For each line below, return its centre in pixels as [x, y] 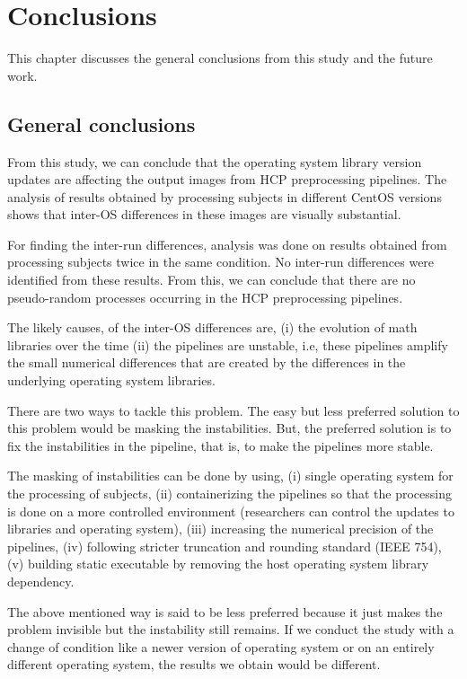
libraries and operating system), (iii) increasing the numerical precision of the [220, 529]
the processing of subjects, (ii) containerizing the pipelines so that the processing [230, 494]
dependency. [41, 581]
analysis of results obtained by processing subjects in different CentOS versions [225, 196]
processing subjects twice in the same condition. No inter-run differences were [221, 262]
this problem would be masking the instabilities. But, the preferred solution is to [229, 428]
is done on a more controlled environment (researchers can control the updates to [231, 511]
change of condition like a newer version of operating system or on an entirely [221, 646]
